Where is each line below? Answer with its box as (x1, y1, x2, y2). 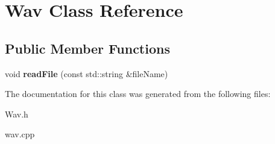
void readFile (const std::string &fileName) (5, 67, 168, 80)
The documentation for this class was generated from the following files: (5, 87, 271, 100)
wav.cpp (5, 128, 35, 140)
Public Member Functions (5, 39, 170, 57)
